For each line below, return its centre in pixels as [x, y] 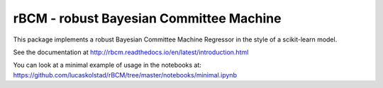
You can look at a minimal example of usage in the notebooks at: [107, 65]
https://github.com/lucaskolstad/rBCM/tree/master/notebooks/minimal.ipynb [125, 75]
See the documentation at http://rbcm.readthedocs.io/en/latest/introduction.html [131, 52]
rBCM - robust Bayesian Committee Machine [147, 18]
